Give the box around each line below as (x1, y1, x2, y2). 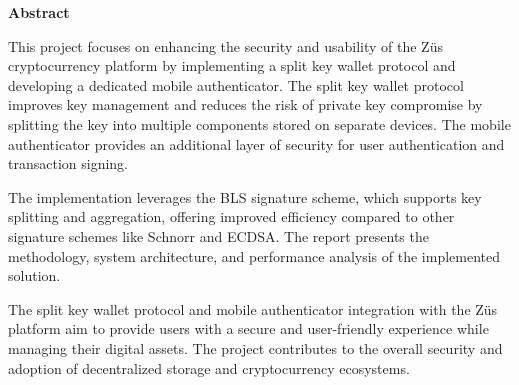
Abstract (8, 2, 70, 22)
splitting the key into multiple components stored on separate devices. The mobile (8, 113, 511, 134)
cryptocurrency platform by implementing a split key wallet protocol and (8, 55, 456, 76)
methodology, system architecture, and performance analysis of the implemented (8, 245, 501, 266)
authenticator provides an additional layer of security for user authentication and (8, 133, 505, 154)
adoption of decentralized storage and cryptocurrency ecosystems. (8, 357, 410, 378)
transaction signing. (8, 153, 128, 174)
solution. (8, 265, 61, 286)
